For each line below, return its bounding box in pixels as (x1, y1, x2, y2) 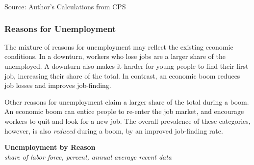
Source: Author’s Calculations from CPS (4, 1, 126, 11)
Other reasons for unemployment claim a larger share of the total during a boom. (4, 96, 249, 107)
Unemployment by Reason (4, 142, 96, 152)
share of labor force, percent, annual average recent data (4, 151, 172, 162)
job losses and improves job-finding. (4, 80, 111, 90)
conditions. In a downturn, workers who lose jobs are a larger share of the (4, 51, 226, 61)
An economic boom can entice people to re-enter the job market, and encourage (4, 106, 244, 116)
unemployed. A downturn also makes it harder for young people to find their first (4, 61, 249, 71)
